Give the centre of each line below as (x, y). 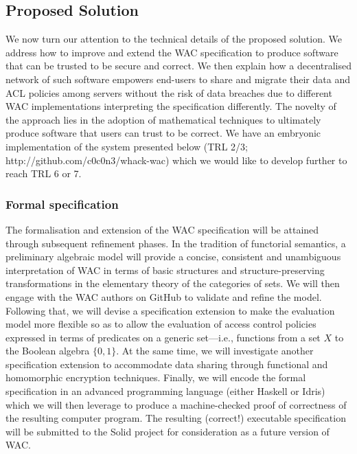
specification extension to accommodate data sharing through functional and (167, 364)
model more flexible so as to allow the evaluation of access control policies (161, 324)
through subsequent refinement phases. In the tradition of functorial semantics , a (176, 243)
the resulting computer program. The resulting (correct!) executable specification (176, 418)
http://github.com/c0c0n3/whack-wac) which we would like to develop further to (176, 160)
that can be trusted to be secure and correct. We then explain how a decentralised (179, 66)
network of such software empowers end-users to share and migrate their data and (178, 79)
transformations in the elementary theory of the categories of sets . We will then (173, 283)
